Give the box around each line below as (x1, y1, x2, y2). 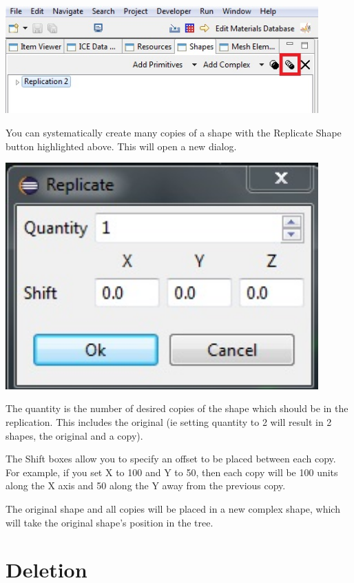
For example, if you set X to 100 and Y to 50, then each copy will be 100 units (6, 464, 338, 479)
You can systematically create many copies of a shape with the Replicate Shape (6, 125, 342, 140)
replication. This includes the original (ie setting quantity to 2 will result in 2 (6, 415, 332, 429)
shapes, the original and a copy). (6, 428, 143, 442)
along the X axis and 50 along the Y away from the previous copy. (6, 478, 286, 493)
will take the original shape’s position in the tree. (6, 515, 214, 529)
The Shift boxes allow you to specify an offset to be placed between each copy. (6, 451, 336, 466)
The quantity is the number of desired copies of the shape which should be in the (6, 401, 348, 416)
